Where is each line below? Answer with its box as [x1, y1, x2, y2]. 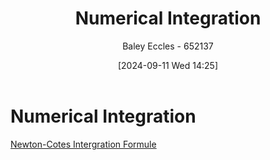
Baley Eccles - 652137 [122, 40, 214, 52]
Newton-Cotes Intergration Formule [10, 138, 157, 150]
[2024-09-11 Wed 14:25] [117, 59, 219, 71]
